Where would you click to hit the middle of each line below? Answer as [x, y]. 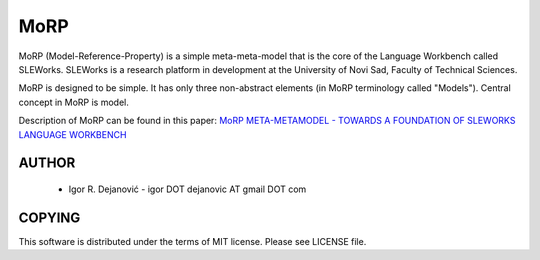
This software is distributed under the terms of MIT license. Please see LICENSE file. [192, 241]
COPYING [49, 217]
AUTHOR [47, 163]
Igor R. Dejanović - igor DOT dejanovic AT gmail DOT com [187, 189]
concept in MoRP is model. [73, 102]
